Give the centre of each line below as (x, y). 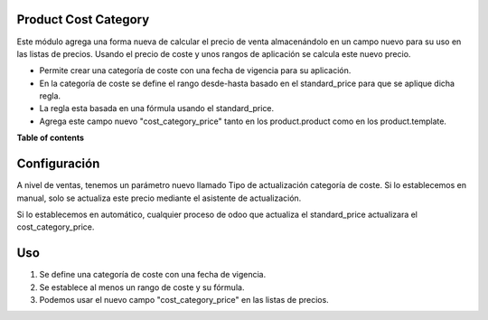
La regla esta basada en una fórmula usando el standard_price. (157, 108)
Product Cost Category (83, 19)
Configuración (58, 164)
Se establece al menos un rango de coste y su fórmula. (142, 287)
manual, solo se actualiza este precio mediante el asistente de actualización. (159, 198)
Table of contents (51, 138)
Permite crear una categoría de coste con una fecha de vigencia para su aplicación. (195, 71)
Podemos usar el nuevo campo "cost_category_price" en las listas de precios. (184, 300)
